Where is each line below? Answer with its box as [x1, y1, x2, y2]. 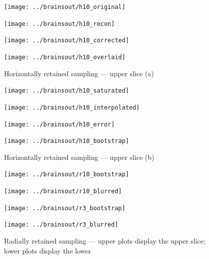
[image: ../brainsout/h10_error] [4, 121, 115, 128]
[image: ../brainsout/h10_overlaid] [4, 53, 126, 61]
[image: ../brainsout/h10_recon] [4, 20, 115, 27]
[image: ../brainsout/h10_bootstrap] [4, 137, 129, 145]
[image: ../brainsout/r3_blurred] [4, 221, 119, 229]
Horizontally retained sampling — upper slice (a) [4, 68, 154, 78]
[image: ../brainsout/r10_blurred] [4, 188, 122, 195]
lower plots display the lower [4, 245, 91, 256]
